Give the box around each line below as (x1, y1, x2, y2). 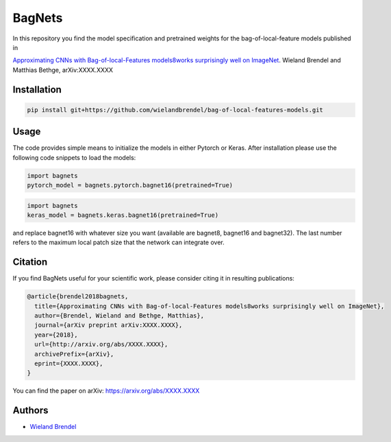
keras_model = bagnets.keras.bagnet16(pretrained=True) (27, 211, 219, 219)
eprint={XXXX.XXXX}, (34, 359, 103, 367)
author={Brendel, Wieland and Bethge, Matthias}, (34, 312, 205, 320)
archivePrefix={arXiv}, (34, 350, 114, 358)
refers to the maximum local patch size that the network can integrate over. (12, 238, 225, 246)
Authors (12, 404, 49, 417)
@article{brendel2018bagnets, (27, 293, 129, 300)
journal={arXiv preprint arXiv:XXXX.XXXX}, (34, 322, 183, 329)
